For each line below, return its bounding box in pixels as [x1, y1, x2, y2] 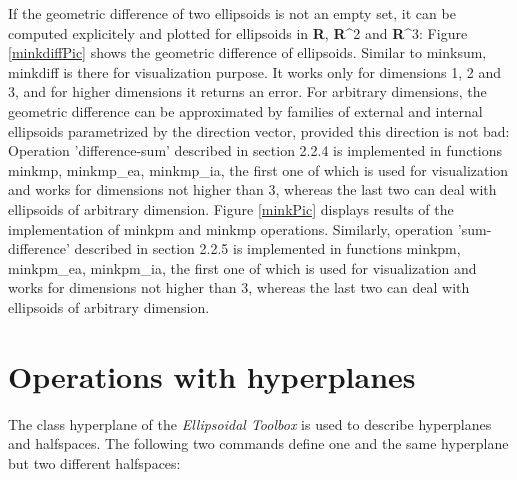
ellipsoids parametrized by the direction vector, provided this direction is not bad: [8, 120, 510, 141]
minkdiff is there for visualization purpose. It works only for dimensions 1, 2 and [8, 61, 502, 82]
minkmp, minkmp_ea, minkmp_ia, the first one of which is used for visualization [8, 159, 509, 180]
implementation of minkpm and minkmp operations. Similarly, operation [8, 218, 454, 239]
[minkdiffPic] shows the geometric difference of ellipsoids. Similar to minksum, [8, 42, 487, 63]
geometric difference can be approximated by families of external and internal [8, 100, 483, 121]
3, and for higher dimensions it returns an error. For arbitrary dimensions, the [8, 81, 487, 102]
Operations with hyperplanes [8, 355, 416, 396]
